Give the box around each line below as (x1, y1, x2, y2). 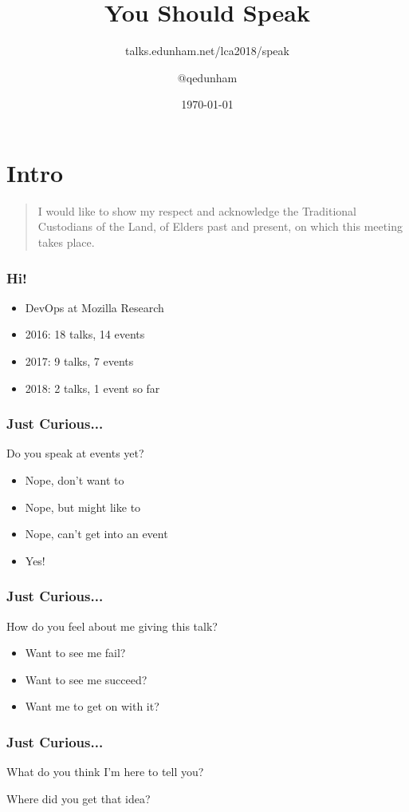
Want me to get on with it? (25, 698, 159, 715)
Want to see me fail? (25, 644, 126, 661)
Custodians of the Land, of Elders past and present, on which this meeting (37, 218, 403, 235)
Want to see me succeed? (25, 671, 147, 687)
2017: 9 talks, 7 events (25, 353, 134, 370)
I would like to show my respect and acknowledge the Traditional (37, 202, 357, 219)
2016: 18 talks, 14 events (25, 326, 145, 343)
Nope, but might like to (25, 498, 141, 515)
